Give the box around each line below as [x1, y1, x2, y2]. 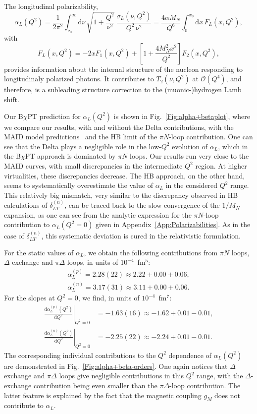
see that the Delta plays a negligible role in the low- [4, 141, 161, 151]
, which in [218, 141, 248, 151]
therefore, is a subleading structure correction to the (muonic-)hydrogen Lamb [4, 84, 242, 95]
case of [4, 231, 24, 241]
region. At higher [195, 160, 247, 171]
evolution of [172, 141, 208, 151]
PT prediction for [27, 111, 81, 121]
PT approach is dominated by [25, 151, 116, 161]
